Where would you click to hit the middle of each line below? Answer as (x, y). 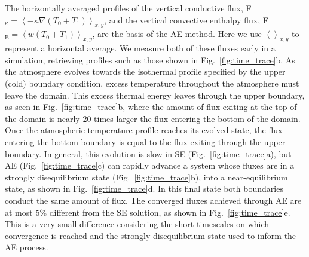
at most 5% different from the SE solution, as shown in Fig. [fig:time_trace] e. (148, 212)
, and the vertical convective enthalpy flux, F (186, 19)
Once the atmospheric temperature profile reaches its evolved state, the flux (144, 130)
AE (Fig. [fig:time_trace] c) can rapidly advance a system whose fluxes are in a (150, 165)
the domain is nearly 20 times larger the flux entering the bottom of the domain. (153, 118)
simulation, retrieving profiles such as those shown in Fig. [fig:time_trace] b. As (150, 59)
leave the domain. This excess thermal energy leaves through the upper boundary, (155, 95)
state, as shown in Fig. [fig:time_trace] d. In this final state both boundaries (144, 189)
